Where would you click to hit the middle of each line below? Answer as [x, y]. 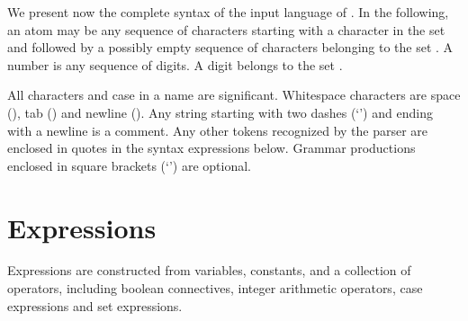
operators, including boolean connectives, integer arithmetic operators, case [215, 288]
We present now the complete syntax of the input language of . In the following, [228, 12]
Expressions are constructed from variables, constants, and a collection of [209, 270]
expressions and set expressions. [95, 305]
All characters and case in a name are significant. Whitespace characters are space [234, 95]
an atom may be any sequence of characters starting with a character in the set [226, 29]
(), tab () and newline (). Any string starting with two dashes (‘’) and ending [220, 112]
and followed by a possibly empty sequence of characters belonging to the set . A [230, 47]
